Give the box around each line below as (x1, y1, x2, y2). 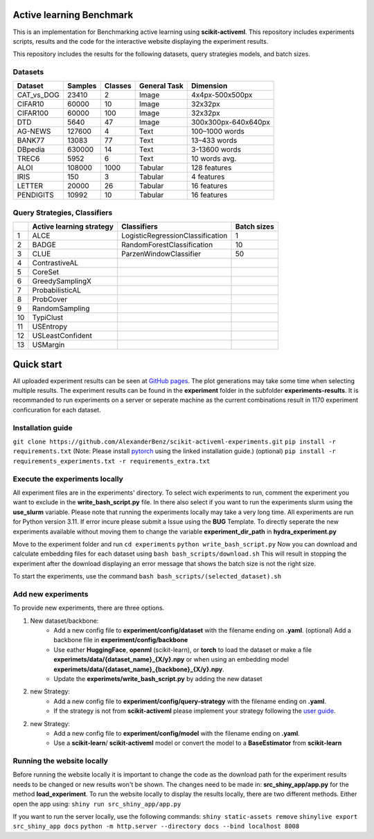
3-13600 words (191, 145, 242, 154)
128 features (191, 163, 232, 173)
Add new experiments (12, 589, 89, 599)
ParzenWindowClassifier (121, 249, 202, 259)
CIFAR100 (17, 108, 48, 118)
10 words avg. (191, 154, 237, 164)
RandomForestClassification (121, 240, 213, 249)
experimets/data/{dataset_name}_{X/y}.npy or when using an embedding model (53, 655, 289, 664)
